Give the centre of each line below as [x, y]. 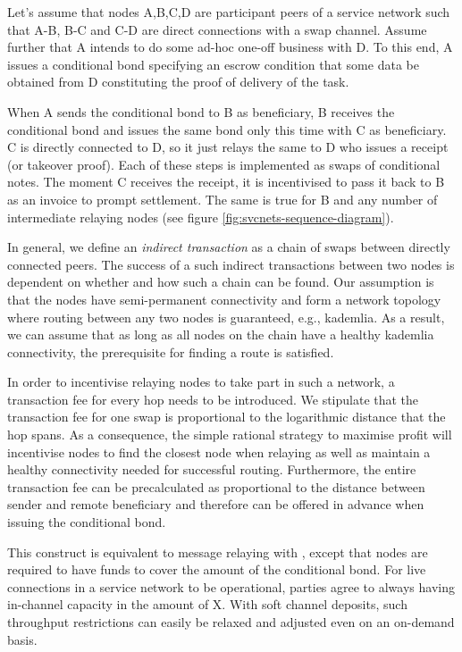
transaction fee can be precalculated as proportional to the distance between [216, 486]
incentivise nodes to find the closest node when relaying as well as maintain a [219, 451]
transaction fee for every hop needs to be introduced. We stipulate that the [213, 399]
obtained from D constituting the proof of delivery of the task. [178, 82]
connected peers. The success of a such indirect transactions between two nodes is [231, 264]
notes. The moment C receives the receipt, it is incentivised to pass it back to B [226, 182]
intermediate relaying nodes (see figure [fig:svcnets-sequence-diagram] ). [201, 217]
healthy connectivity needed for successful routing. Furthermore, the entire [212, 469]
